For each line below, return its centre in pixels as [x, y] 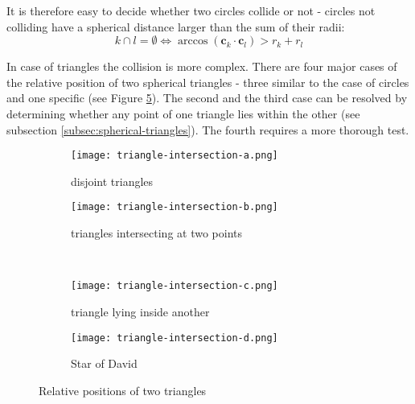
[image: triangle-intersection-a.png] [175, 156]
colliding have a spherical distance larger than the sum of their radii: [176, 26]
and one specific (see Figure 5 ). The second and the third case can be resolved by [207, 98]
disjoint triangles [112, 181]
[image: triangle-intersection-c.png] [175, 286]
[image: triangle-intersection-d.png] [175, 338]
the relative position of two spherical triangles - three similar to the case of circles [208, 82]
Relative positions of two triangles [123, 390]
